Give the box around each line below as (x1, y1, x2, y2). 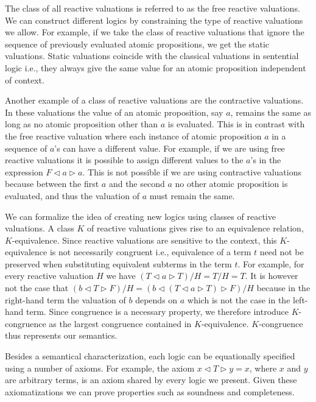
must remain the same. (149, 189, 235, 202)
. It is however (245, 269, 298, 282)
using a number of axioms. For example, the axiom (5, 361, 195, 374)
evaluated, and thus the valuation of (5, 189, 139, 202)
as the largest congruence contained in (49, 317, 192, 330)
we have (106, 269, 136, 282)
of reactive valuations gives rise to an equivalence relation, (87, 222, 304, 234)
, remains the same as (230, 105, 312, 118)
